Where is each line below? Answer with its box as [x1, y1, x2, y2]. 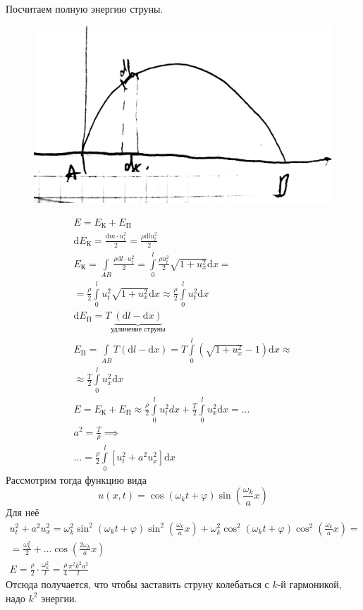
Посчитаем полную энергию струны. [6, 1, 164, 16]
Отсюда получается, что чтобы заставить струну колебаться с [6, 577, 269, 592]
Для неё [6, 505, 39, 520]
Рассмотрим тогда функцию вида [6, 472, 147, 487]
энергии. [41, 590, 78, 605]
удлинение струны [111, 325, 166, 333]
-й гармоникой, [277, 577, 342, 592]
